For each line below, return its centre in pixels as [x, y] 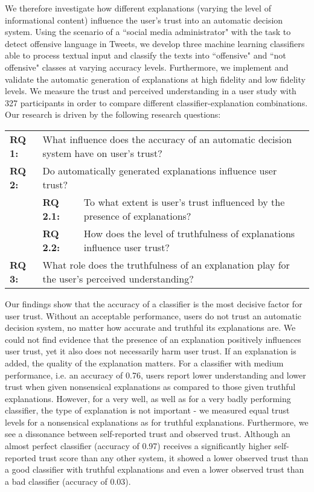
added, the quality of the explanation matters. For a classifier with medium [144, 363]
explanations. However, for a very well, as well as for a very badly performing [148, 398]
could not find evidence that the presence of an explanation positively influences [153, 339]
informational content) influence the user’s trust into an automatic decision [144, 20]
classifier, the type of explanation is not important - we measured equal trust [147, 410]
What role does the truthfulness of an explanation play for [166, 264]
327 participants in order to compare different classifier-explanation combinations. [156, 102]
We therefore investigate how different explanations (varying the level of [138, 8]
